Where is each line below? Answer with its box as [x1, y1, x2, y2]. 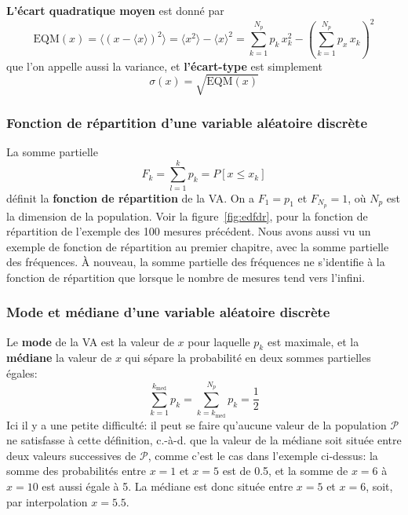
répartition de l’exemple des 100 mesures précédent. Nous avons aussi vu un [6, 223, 371, 239]
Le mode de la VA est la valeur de [6, 333, 174, 349]
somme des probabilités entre [6, 462, 147, 479]
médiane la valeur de [6, 349, 112, 366]
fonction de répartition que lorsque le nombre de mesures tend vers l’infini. [6, 268, 366, 285]
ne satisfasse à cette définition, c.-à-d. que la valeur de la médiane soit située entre [6, 432, 402, 448]
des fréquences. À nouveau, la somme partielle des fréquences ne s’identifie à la [6, 254, 385, 270]
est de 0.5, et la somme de [222, 462, 348, 479]
